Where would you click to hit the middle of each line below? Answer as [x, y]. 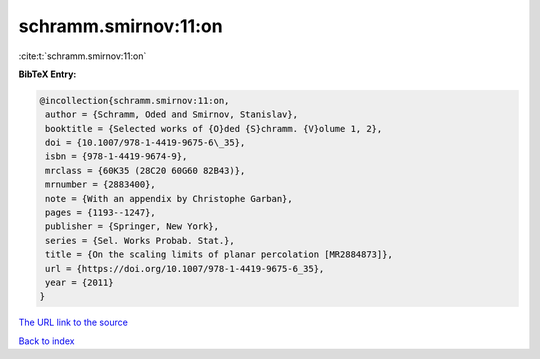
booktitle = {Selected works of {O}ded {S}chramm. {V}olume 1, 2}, [214, 128]
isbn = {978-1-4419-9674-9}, [116, 156]
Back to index [46, 341]
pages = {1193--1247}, [101, 213]
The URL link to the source [73, 322]
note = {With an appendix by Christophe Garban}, [169, 198]
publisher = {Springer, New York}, [132, 226]
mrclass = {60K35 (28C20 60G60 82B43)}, [145, 170]
